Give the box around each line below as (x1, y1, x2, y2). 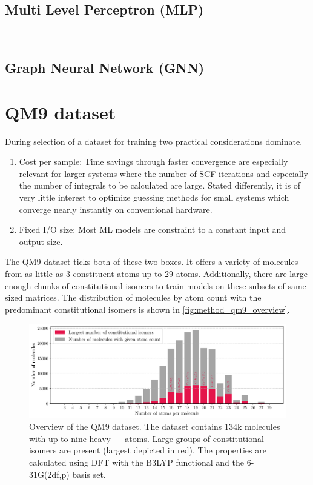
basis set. (72, 467, 106, 480)
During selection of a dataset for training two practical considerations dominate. (5, 135, 303, 147)
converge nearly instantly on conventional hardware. (19, 202, 213, 215)
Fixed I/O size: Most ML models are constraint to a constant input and (19, 223, 286, 236)
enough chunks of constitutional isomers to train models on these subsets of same (5, 279, 306, 292)
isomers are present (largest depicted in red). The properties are (29, 444, 266, 457)
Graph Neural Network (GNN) (5, 58, 205, 77)
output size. (19, 235, 63, 247)
